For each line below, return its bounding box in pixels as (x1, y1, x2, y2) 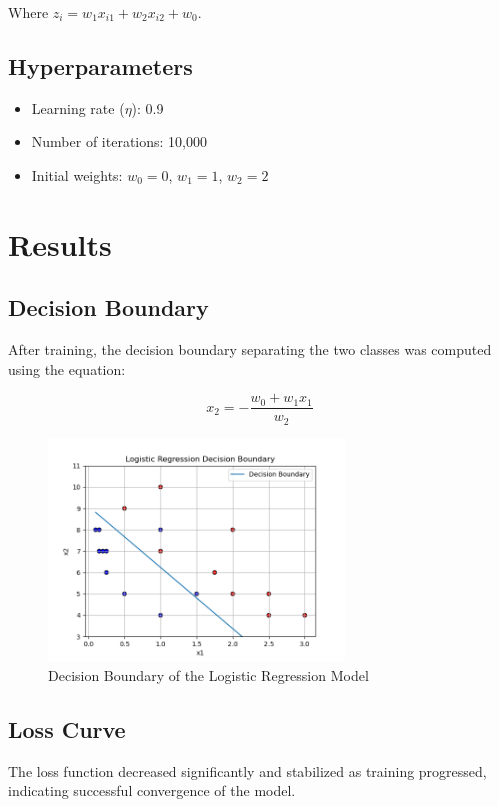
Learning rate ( (31, 97, 125, 118)
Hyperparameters (8, 50, 193, 81)
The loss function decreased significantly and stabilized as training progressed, (8, 760, 487, 781)
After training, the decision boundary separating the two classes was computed (8, 339, 492, 360)
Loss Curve (8, 714, 126, 745)
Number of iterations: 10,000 (31, 131, 207, 152)
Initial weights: (31, 164, 123, 185)
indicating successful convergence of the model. (8, 780, 296, 801)
